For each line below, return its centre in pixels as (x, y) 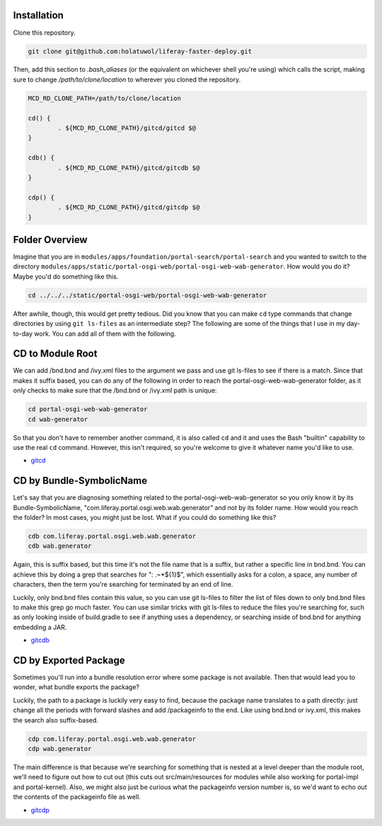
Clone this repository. (44, 33)
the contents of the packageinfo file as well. (77, 797)
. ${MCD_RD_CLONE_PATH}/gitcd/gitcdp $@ (129, 208)
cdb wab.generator (60, 546)
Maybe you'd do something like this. (66, 276)
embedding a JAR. (40, 627)
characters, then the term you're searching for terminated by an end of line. (123, 584)
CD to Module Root (55, 354)
